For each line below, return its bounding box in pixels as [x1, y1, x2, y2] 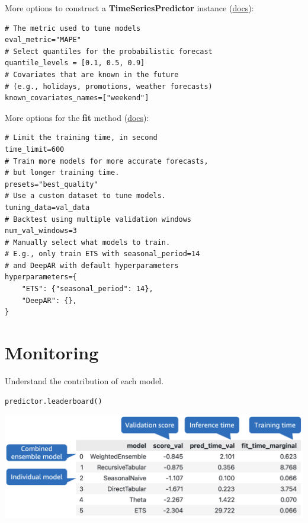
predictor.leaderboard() [5, 397, 102, 406]
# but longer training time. [5, 168, 120, 177]
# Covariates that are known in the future [5, 70, 179, 79]
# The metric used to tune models [5, 24, 141, 33]
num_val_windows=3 [5, 227, 77, 235]
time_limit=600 [5, 145, 65, 154]
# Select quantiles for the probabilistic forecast [5, 47, 213, 56]
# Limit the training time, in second [5, 133, 158, 142]
